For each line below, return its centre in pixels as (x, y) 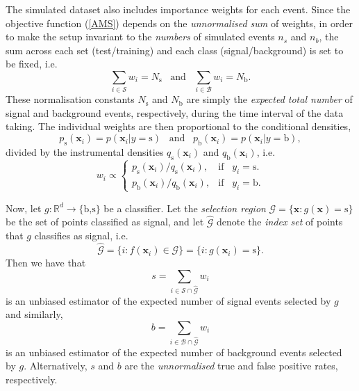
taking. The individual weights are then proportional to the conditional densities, (178, 126)
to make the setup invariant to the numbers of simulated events (140, 37)
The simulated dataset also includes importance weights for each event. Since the (178, 9)
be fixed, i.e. (32, 64)
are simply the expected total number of (269, 99)
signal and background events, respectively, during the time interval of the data (175, 112)
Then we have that (46, 263)
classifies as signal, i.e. (81, 236)
